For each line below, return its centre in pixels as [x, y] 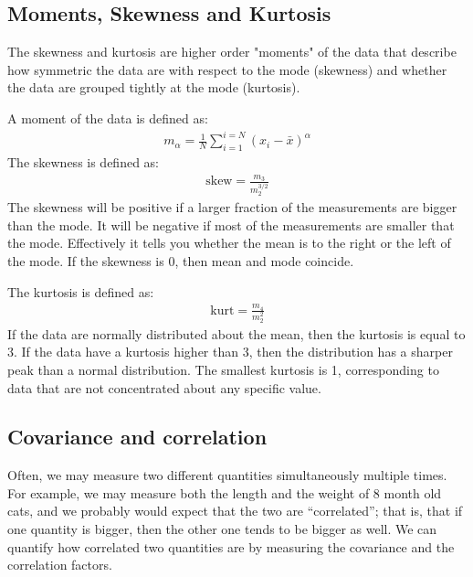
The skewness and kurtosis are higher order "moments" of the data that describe [232, 52]
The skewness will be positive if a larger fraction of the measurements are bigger [232, 207]
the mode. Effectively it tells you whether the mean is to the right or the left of [229, 243]
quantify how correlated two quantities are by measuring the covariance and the [231, 546]
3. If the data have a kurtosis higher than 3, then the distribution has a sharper [230, 352]
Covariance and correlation [137, 437]
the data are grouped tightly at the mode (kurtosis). [154, 87]
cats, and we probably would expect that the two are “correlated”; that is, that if [235, 511]
